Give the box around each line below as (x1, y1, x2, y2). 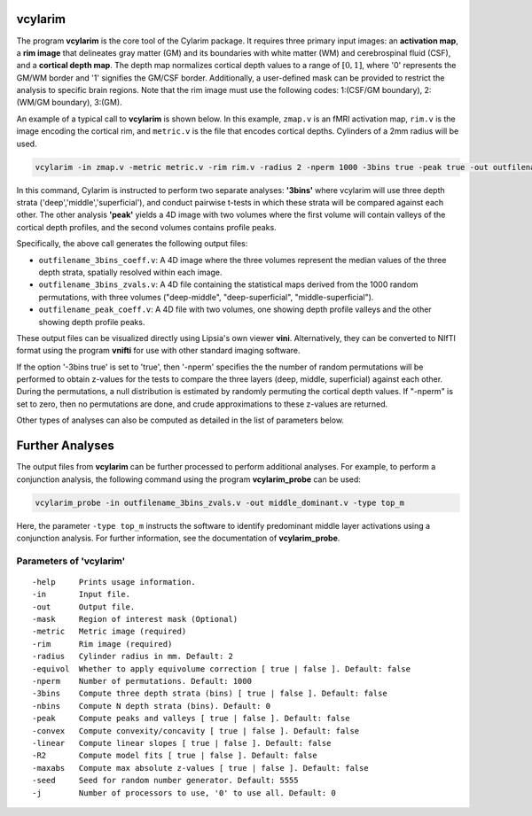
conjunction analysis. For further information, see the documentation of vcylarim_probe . (16, 532, 340, 543)
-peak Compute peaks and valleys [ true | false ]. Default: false (32, 713, 350, 724)
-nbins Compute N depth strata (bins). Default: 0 (32, 701, 270, 711)
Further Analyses (16, 439, 115, 454)
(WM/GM (16, 97, 51, 108)
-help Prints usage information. (32, 577, 197, 587)
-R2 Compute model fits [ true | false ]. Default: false (32, 750, 318, 761)
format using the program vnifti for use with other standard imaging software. (16, 346, 301, 356)
